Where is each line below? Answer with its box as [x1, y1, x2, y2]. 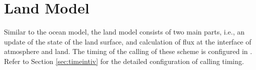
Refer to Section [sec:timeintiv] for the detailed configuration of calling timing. [4, 55, 244, 66]
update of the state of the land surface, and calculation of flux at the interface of [4, 36, 251, 46]
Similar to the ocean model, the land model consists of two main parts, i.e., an [4, 26, 245, 37]
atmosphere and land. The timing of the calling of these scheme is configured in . [4, 46, 252, 56]
